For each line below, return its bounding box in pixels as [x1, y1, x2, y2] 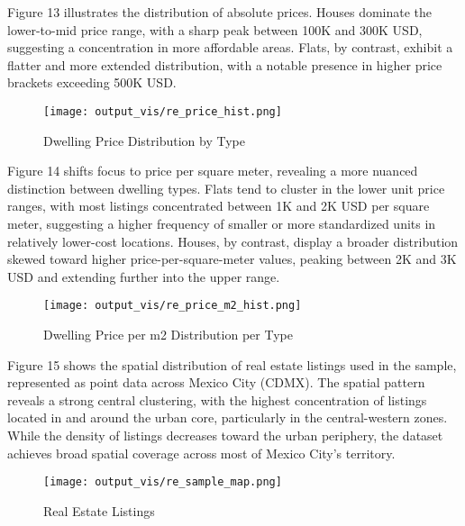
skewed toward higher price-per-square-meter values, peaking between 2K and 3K [7, 249, 457, 268]
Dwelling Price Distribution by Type [43, 131, 245, 150]
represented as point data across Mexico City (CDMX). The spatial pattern [7, 373, 425, 392]
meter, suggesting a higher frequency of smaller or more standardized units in [7, 214, 436, 232]
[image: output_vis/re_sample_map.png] [43, 476, 282, 489]
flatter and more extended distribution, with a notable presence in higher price [7, 55, 442, 74]
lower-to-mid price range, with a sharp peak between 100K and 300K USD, [7, 20, 423, 39]
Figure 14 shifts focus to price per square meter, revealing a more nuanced [7, 161, 418, 180]
